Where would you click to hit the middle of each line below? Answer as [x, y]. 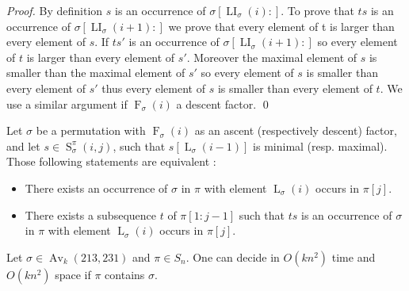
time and [354, 257]
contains [125, 274]
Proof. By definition [55, 10]
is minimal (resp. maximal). [320, 145]
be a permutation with [91, 130]
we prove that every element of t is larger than [281, 26]
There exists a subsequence [90, 214]
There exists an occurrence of [96, 188]
